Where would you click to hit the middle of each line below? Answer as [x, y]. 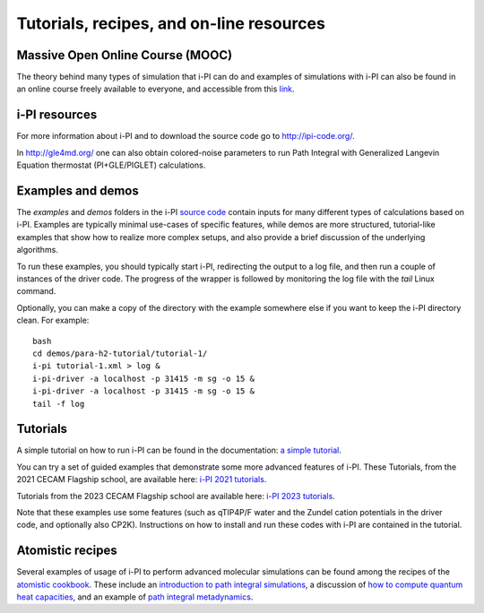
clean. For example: [53, 320]
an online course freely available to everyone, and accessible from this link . [156, 89]
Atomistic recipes [67, 551]
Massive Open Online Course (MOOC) [125, 55]
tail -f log [59, 404]
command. [36, 291]
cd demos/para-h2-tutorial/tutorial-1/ [120, 353]
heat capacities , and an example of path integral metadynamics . [135, 597]
